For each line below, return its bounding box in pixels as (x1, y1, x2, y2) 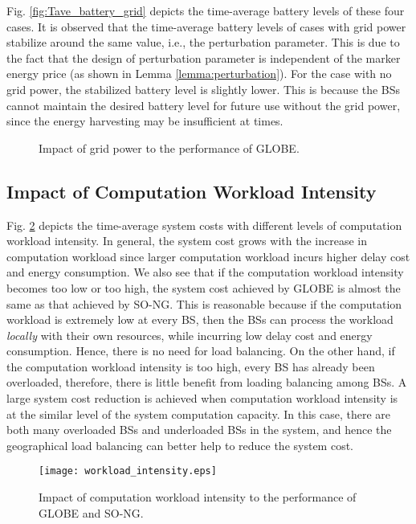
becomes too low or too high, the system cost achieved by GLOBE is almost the (6, 279, 401, 296)
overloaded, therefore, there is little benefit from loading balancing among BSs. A (6, 374, 407, 391)
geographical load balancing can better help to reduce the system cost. (6, 436, 353, 453)
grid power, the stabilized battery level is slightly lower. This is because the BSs (6, 80, 401, 97)
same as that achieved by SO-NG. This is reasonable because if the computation (6, 295, 402, 312)
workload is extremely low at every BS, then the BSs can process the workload (6, 311, 394, 328)
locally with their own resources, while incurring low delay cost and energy (6, 326, 373, 343)
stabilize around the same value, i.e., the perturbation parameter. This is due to (6, 34, 400, 51)
